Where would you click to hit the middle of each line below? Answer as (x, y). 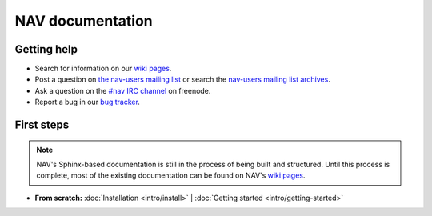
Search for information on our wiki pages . (103, 69)
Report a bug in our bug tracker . (87, 102)
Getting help (46, 49)
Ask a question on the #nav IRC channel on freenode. (123, 90)
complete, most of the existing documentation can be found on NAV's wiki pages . (171, 175)
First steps (42, 125)
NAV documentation (84, 21)
